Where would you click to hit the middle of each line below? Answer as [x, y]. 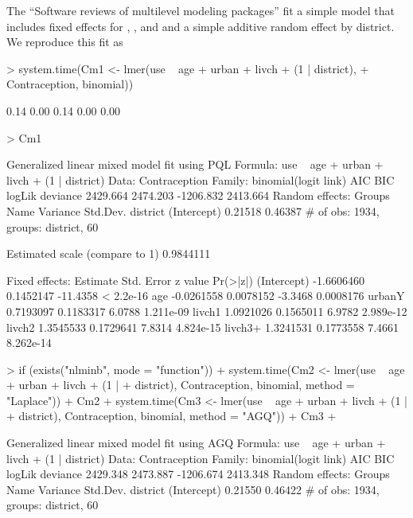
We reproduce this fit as [65, 42]
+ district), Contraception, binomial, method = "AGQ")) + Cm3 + [171, 416]
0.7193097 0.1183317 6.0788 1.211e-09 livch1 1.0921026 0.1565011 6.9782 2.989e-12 [207, 311]
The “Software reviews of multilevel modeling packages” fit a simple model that [201, 10]
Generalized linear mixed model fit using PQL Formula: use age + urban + [195, 164]
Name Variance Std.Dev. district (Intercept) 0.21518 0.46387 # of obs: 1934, [193, 210]
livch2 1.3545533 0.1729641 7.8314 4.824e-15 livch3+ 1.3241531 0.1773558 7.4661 [203, 327]
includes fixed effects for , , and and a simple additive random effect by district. [201, 26]
